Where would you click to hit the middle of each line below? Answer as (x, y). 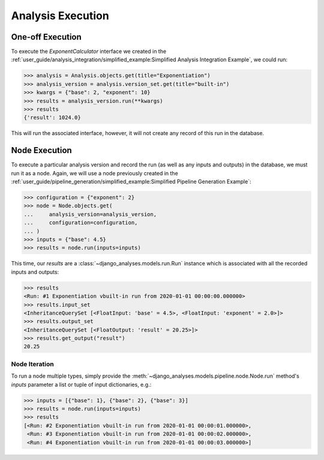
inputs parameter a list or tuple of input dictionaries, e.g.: (81, 384)
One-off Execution (46, 37)
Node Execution (41, 150)
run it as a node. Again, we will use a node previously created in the (94, 173)
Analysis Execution (60, 16)
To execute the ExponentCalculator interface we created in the (89, 52)
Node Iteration (32, 364)
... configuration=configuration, (81, 223)
